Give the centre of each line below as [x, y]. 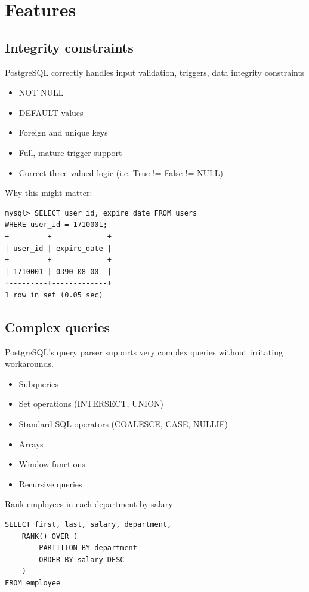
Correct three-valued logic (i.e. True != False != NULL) [121, 172]
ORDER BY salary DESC [82, 559]
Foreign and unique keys [63, 132]
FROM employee [33, 583]
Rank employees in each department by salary [89, 504]
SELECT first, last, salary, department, [88, 525]
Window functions [52, 464]
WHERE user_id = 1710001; [56, 225]
